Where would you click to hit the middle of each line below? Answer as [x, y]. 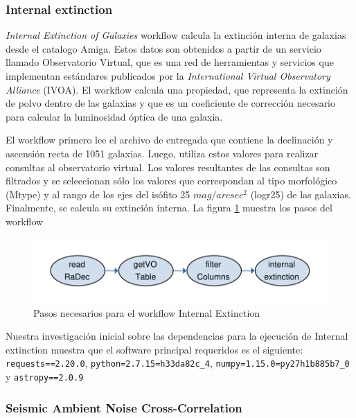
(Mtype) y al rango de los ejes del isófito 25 [98, 194]
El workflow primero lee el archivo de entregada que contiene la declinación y [169, 140]
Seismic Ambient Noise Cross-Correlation [124, 407]
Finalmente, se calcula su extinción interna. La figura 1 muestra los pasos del [169, 208]
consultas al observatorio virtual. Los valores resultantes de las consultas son [168, 167]
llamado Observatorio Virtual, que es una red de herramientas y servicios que [170, 62]
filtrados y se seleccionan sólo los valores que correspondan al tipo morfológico [171, 181]
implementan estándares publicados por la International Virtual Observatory [168, 76]
